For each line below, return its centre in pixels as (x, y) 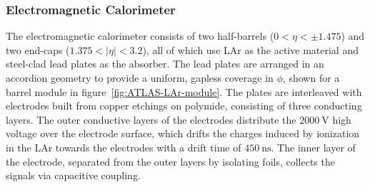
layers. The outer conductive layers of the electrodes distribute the (151, 119)
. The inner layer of (313, 147)
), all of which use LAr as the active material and (250, 49)
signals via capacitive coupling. (73, 175)
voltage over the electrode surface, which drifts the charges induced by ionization (183, 133)
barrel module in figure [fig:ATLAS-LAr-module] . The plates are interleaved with (184, 91)
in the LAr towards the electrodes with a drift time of (124, 147)
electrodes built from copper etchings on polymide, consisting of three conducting (184, 106)
